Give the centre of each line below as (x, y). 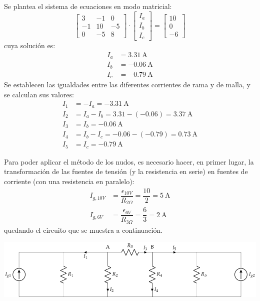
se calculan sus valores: (39, 94)
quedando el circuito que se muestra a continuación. (83, 230)
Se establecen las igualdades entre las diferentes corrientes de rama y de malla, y (127, 85)
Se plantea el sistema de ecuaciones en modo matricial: (88, 6)
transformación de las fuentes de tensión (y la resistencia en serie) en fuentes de (126, 171)
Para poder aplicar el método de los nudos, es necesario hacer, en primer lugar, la (129, 161)
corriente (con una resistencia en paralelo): (69, 181)
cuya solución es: (30, 45)
